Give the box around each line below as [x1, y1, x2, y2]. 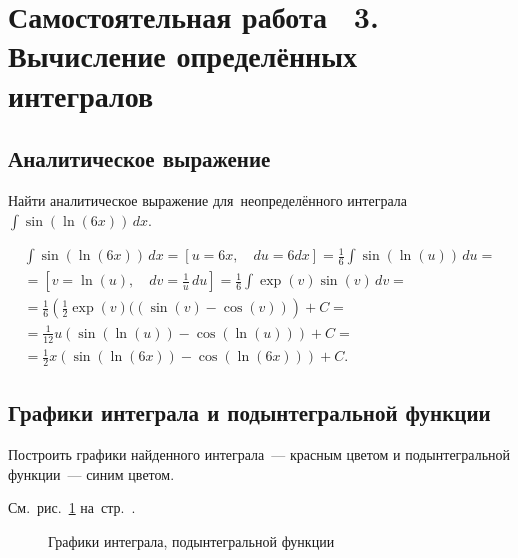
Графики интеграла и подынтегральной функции [8, 397, 491, 428]
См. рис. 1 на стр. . [8, 497, 136, 518]
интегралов [8, 74, 154, 115]
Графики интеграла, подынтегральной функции [48, 530, 335, 551]
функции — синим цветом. [8, 463, 175, 484]
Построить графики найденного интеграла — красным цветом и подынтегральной [8, 444, 511, 465]
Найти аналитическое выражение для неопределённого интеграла [8, 189, 407, 210]
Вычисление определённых [8, 35, 358, 76]
